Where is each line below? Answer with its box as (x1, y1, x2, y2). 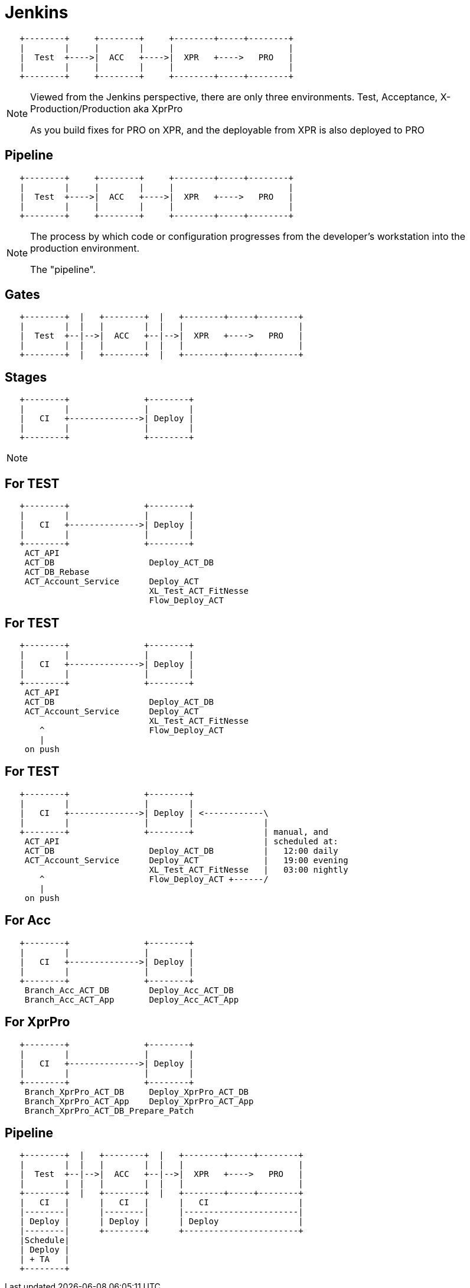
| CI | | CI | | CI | (19, 1198, 303, 1208)
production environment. (30, 242, 140, 254)
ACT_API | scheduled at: (24, 836, 338, 846)
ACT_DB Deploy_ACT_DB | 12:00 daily (24, 845, 338, 856)
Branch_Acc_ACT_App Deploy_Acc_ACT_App (24, 994, 239, 1004)
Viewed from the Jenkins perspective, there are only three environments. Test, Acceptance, (30, 90, 438, 103)
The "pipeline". (30, 263, 96, 275)
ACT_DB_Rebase (24, 567, 90, 577)
